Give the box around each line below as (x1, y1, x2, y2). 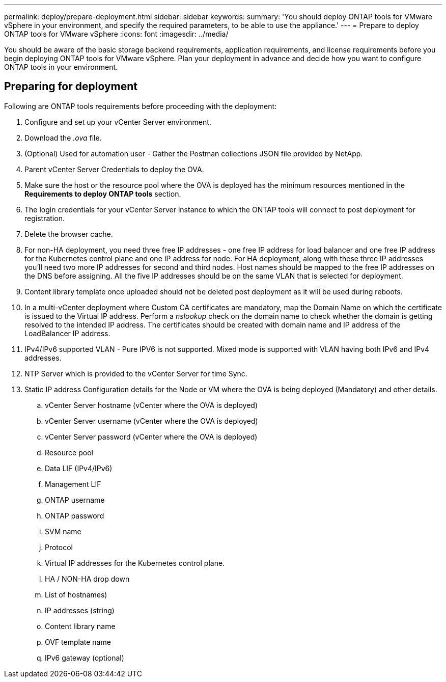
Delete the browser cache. (24, 229, 113, 238)
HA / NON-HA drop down (45, 574, 130, 583)
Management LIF (45, 479, 101, 488)
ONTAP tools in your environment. (4, 63, 118, 71)
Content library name (45, 621, 116, 631)
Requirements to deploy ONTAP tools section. (24, 189, 181, 198)
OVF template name (45, 637, 111, 646)
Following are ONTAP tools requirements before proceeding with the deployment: (4, 101, 277, 111)
